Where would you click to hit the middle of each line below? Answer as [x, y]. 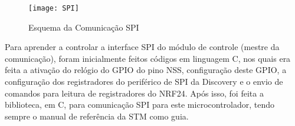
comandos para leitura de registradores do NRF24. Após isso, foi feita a [134, 93]
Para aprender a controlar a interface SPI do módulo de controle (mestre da [142, 47]
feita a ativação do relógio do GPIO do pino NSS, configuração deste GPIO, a [146, 70]
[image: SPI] [54, 8]
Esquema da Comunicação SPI [84, 27]
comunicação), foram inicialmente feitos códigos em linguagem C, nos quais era [148, 58]
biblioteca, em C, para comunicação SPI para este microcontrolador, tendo [140, 105]
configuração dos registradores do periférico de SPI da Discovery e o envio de [144, 82]
